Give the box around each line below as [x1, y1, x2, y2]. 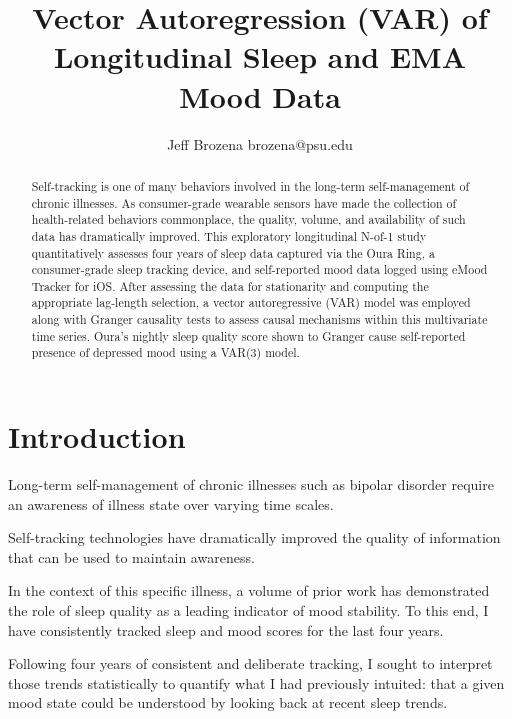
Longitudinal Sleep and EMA [53, 36, 467, 77]
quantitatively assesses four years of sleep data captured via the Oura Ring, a [31, 244, 435, 261]
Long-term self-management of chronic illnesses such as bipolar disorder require [8, 474, 494, 495]
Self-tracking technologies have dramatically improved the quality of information [8, 527, 501, 548]
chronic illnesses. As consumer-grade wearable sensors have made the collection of [31, 194, 457, 211]
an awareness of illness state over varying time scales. [8, 493, 334, 514]
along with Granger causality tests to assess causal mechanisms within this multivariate [31, 311, 488, 328]
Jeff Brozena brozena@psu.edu [167, 133, 353, 154]
